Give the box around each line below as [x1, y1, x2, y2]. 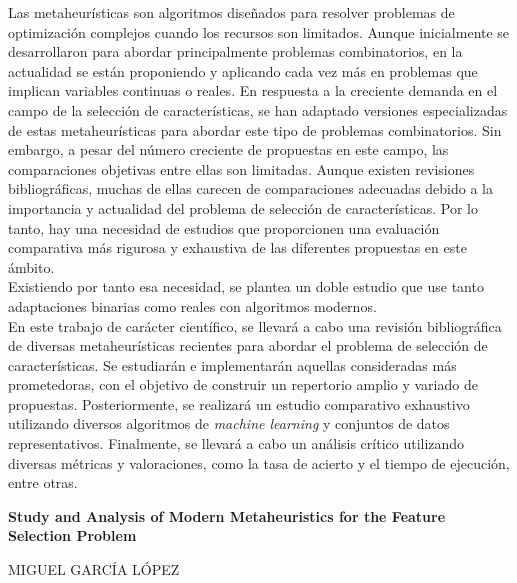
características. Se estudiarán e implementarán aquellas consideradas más [8, 354, 457, 375]
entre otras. [8, 472, 78, 493]
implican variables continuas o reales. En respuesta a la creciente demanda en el [8, 80, 498, 101]
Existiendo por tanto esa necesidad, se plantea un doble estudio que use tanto [8, 276, 484, 297]
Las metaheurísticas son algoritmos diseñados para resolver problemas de [8, 2, 455, 22]
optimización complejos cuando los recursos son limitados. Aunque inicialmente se [8, 21, 510, 42]
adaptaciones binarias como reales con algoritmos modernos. [8, 295, 377, 316]
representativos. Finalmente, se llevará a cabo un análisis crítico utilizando [8, 433, 465, 454]
